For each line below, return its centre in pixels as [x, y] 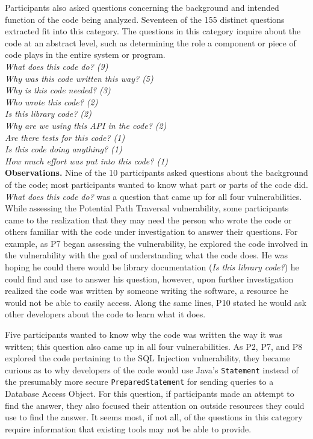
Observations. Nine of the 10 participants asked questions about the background [156, 173]
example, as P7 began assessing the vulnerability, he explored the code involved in [156, 243]
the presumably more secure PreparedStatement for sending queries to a [139, 381]
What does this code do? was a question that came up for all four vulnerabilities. [153, 196]
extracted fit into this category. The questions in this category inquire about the [153, 31]
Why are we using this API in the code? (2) [86, 125]
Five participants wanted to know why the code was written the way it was [144, 335]
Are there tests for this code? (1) [65, 137]
